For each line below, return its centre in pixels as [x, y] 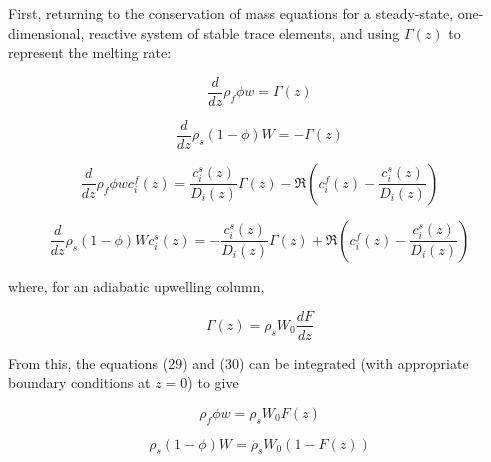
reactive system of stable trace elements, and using [244, 32]
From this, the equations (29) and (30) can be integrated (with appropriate [238, 362]
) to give [213, 382]
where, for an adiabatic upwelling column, [136, 285]
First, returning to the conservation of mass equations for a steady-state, [231, 13]
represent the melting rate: [90, 52]
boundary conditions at [79, 382]
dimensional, [46, 32]
